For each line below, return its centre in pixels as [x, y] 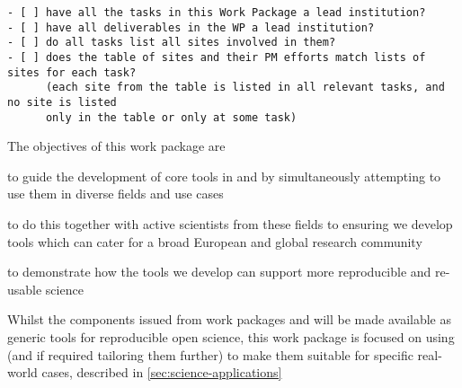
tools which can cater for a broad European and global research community [215, 241]
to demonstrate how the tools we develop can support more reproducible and [219, 272]
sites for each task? [72, 72]
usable [25, 289]
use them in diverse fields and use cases [115, 194]
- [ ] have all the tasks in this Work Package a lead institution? [217, 13]
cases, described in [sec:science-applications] [162, 372]
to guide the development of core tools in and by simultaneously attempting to [224, 176]
